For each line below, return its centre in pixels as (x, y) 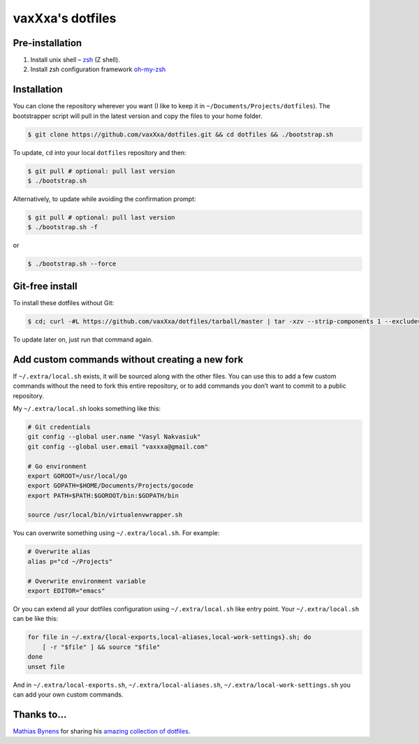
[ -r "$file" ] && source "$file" (101, 647)
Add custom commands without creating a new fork (128, 359)
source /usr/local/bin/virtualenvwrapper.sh (105, 515)
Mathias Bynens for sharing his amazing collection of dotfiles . (102, 731)
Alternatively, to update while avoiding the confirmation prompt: (104, 199)
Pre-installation (47, 43)
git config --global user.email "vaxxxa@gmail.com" (118, 446)
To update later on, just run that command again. (83, 340)
